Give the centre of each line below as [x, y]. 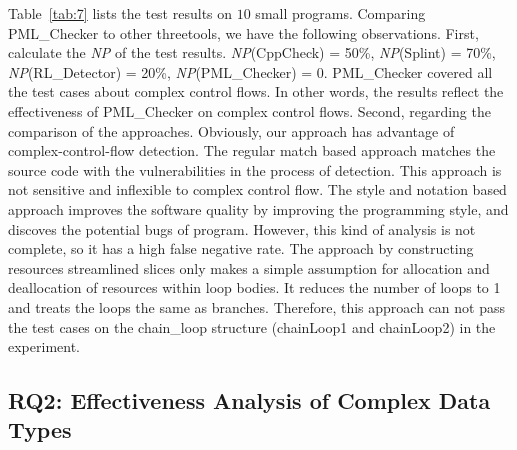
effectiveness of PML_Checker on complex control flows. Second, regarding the [249, 110]
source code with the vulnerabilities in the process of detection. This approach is [255, 169]
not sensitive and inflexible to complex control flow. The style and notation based [257, 189]
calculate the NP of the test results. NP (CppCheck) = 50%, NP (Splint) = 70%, [252, 52]
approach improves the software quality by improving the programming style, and [258, 208]
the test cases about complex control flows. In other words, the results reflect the [256, 91]
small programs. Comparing [340, 13]
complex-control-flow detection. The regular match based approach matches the [252, 150]
